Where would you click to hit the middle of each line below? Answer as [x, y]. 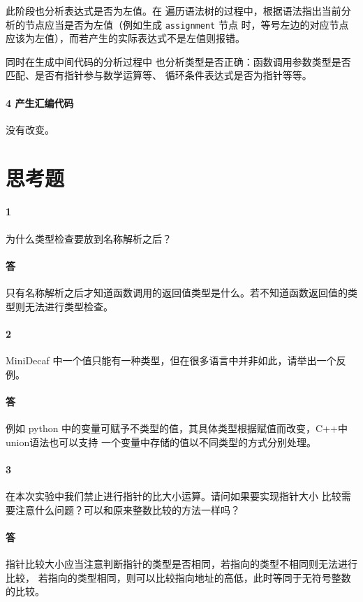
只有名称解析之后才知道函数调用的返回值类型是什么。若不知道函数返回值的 [177, 292]
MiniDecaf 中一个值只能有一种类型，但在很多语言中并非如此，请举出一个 [171, 360]
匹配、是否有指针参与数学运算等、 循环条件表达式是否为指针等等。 [159, 75]
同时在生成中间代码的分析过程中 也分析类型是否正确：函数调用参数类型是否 [178, 61]
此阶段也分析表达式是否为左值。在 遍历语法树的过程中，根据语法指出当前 [173, 10]
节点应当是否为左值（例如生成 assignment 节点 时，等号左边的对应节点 [187, 24]
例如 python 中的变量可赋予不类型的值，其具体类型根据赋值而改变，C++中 [177, 428]
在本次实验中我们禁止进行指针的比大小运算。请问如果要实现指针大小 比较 [173, 495]
